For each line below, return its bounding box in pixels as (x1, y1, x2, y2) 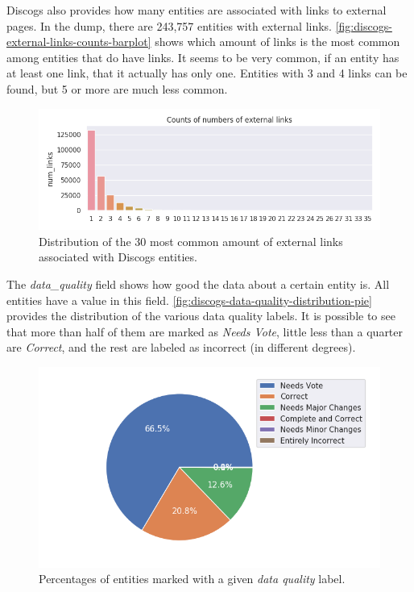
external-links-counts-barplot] (6, 33, 151, 50)
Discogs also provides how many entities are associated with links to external (6, 2, 387, 18)
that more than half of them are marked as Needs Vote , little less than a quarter (6, 323, 404, 340)
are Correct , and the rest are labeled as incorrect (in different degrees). (6, 339, 356, 356)
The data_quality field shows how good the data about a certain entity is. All (6, 275, 390, 292)
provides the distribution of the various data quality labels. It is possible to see (6, 307, 395, 324)
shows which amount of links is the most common (155, 33, 400, 50)
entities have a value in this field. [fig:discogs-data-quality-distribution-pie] (6, 291, 372, 308)
